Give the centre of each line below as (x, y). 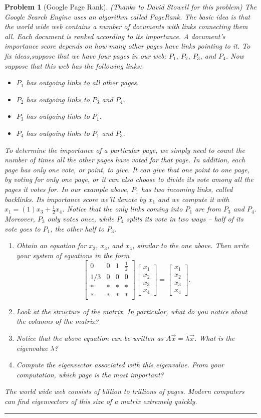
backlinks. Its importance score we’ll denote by (75, 199)
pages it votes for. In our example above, (67, 189)
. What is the (214, 338)
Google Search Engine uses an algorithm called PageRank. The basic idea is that (127, 16)
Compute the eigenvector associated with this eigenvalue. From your (120, 365)
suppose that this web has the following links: (73, 65)
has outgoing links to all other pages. (83, 82)
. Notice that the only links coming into (122, 209)
